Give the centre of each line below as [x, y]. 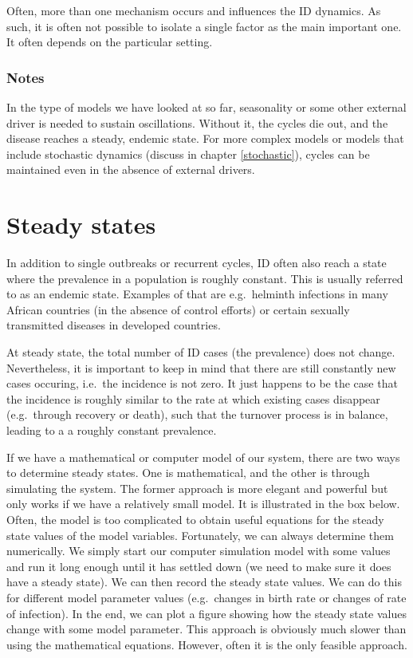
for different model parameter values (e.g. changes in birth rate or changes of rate [206, 597]
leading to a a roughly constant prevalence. [112, 430]
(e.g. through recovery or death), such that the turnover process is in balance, [197, 414]
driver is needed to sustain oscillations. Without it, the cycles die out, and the [197, 122]
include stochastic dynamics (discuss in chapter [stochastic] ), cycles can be [188, 154]
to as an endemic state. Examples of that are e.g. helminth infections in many [197, 294]
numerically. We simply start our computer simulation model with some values [199, 551]
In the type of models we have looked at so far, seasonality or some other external [206, 107]
